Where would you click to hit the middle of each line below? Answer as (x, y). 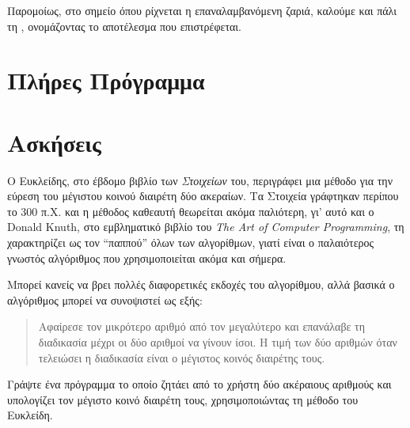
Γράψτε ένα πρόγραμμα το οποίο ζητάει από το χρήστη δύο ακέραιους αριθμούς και (199, 384)
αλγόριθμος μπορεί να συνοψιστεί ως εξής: (105, 299)
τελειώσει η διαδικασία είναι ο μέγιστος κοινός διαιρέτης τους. (182, 357)
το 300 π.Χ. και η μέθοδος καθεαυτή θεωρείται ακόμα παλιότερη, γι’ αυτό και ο (191, 211)
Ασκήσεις (54, 142)
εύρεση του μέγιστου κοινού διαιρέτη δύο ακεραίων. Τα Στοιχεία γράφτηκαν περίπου (203, 196)
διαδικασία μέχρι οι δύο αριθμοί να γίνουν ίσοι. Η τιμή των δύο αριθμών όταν (218, 342)
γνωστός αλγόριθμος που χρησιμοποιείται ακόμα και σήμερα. (147, 258)
